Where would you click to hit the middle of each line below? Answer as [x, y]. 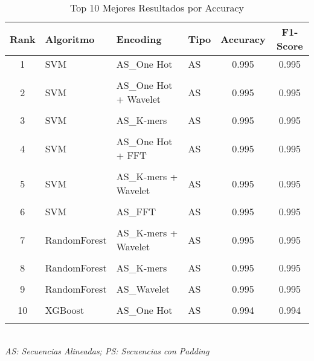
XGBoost [65, 310]
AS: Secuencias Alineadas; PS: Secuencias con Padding [107, 350]
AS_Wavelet [143, 289]
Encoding [139, 39]
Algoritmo [70, 39]
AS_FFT [136, 211]
